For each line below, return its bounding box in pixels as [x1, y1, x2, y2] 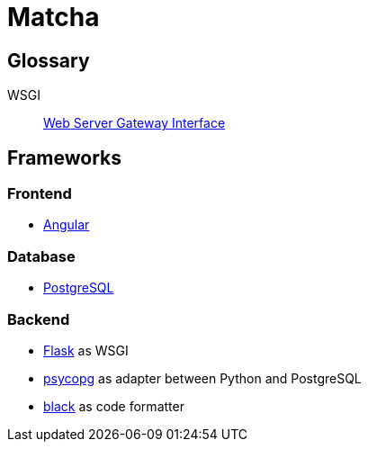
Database [7, 247, 76, 265]
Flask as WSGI [43, 342, 129, 358]
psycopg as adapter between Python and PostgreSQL [43, 370, 362, 386]
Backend [7, 310, 70, 328]
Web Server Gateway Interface [43, 115, 226, 131]
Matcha [7, 2, 100, 32]
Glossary [7, 49, 90, 72]
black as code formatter [43, 398, 184, 414]
